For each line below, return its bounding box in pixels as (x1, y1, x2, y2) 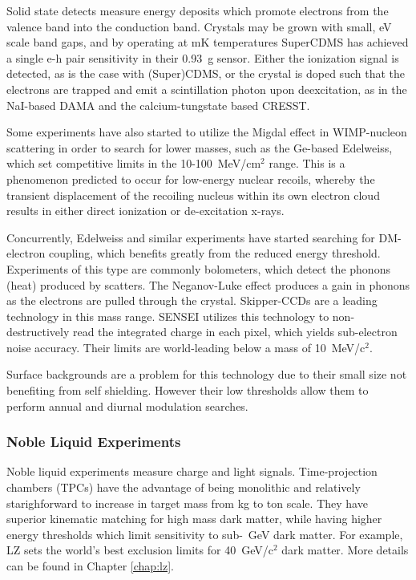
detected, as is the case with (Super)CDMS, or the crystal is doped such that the (6, 65, 405, 82)
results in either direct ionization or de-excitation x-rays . (6, 202, 285, 219)
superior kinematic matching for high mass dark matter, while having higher (6, 510, 382, 527)
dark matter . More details (281, 541, 409, 558)
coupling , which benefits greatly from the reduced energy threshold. (48, 245, 381, 262)
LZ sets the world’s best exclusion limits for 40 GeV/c (6, 541, 273, 558)
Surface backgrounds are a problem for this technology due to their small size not (6, 366, 407, 383)
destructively (6, 323, 70, 340)
